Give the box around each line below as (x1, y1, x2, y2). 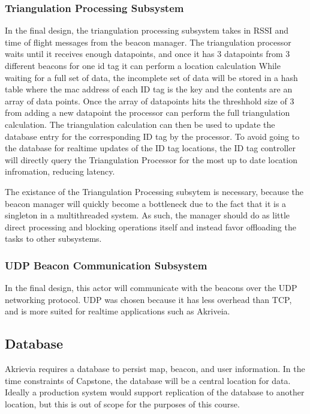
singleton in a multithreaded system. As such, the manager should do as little (5, 209, 290, 221)
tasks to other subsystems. (5, 232, 102, 245)
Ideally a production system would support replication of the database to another (5, 386, 305, 398)
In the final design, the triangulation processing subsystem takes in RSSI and (5, 24, 288, 37)
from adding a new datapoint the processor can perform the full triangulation (5, 106, 290, 119)
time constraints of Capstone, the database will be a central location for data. (5, 374, 291, 386)
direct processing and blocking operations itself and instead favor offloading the (5, 220, 296, 233)
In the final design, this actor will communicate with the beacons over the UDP (5, 281, 297, 294)
